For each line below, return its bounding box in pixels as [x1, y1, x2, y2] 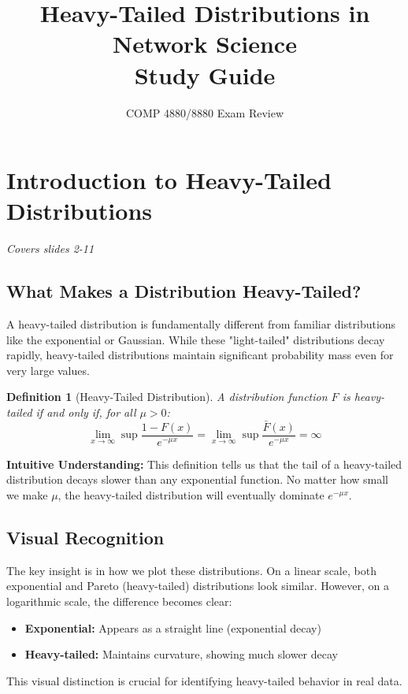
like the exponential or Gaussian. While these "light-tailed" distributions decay [6, 331, 385, 347]
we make [6, 487, 48, 503]
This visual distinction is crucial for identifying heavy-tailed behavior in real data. [6, 672, 402, 688]
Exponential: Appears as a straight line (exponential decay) [24, 619, 321, 636]
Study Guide [134, 58, 276, 91]
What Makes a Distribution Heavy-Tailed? [6, 279, 362, 303]
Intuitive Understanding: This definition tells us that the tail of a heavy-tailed [6, 455, 402, 472]
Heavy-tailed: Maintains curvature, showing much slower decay [24, 646, 338, 662]
